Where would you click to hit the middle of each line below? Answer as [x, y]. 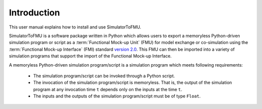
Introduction [34, 13]
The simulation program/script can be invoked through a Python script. [104, 76]
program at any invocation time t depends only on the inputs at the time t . [108, 89]
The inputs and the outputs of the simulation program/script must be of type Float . [117, 96]
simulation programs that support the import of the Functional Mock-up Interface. [90, 56]
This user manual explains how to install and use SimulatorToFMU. [75, 27]
